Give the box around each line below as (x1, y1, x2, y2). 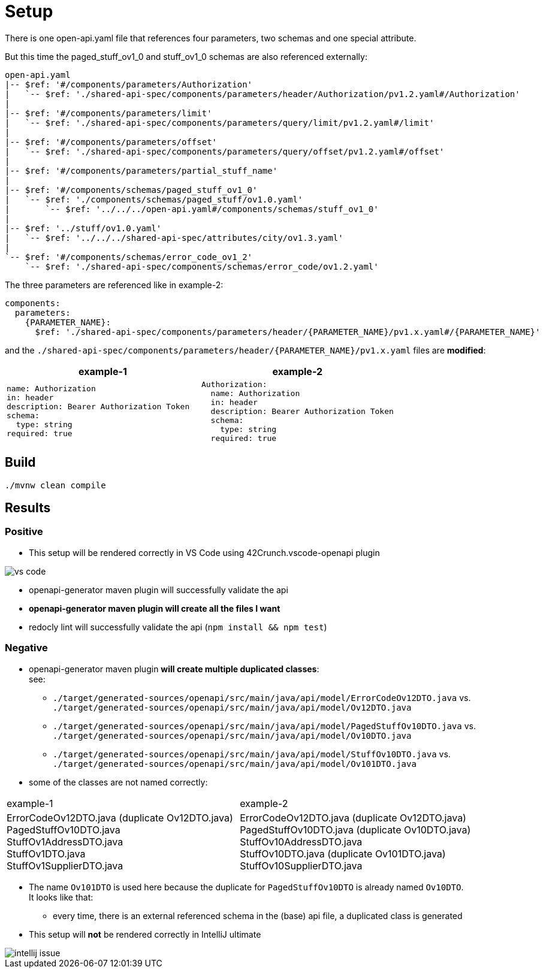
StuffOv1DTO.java (7, 847, 86, 860)
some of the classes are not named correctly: (29, 776, 208, 787)
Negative (5, 642, 48, 654)
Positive (5, 525, 43, 538)
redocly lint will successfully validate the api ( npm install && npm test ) (29, 621, 327, 632)
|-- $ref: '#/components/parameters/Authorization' (5, 79, 253, 89)
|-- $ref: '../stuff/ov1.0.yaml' (5, 223, 162, 233)
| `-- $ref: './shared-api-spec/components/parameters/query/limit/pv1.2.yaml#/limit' (5, 117, 435, 128)
